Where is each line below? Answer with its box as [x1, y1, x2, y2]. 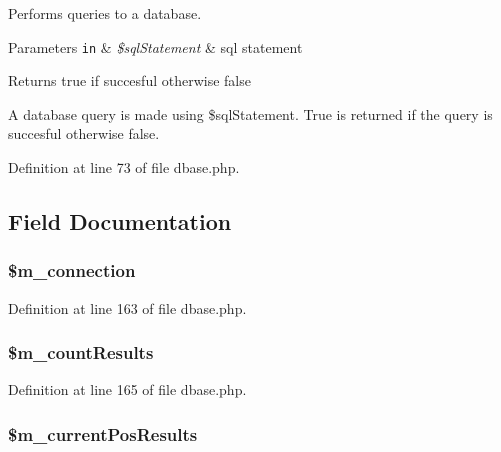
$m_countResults [8, 340, 154, 365]
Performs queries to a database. [8, 3, 202, 23]
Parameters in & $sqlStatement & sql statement [8, 36, 303, 57]
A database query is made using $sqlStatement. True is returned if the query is [8, 103, 493, 124]
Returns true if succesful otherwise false [8, 70, 251, 91]
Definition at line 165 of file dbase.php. [8, 379, 247, 400]
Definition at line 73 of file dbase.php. [8, 157, 240, 178]
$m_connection [8, 258, 136, 283]
